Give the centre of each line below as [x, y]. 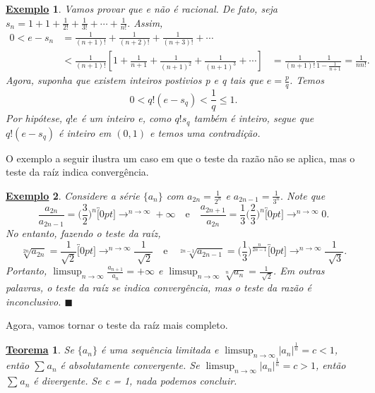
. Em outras [299, 271]
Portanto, [26, 271]
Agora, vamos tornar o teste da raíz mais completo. [117, 325]
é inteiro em [85, 132]
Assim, [148, 22]
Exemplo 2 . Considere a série [73, 195]
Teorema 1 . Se [40, 350]
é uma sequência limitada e [160, 350]
